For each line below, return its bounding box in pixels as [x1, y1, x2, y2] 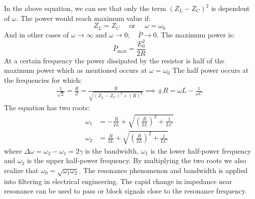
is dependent [211, 3, 250, 13]
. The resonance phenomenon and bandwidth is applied [79, 165, 248, 175]
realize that [4, 165, 39, 175]
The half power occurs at [172, 65, 249, 75]
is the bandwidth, [85, 145, 139, 156]
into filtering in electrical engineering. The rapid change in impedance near [4, 176, 232, 186]
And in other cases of [4, 29, 69, 39]
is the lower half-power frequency [150, 145, 252, 156]
